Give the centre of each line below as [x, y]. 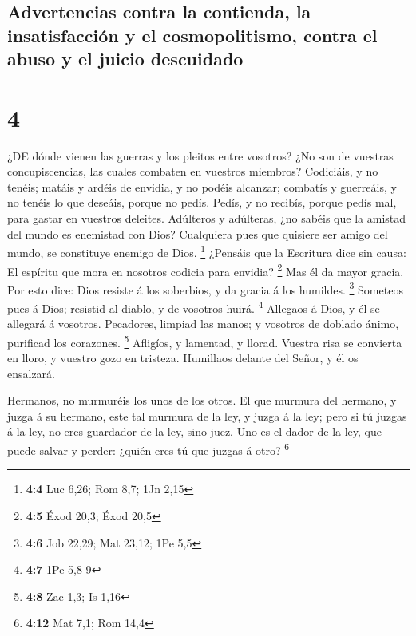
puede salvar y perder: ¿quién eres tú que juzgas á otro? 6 [149, 449]
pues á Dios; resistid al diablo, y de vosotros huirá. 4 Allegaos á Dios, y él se [194, 307]
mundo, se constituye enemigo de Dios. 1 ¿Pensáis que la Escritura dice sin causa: [207, 251]
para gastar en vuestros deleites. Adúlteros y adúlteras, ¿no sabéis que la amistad [207, 218]
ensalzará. [32, 373]
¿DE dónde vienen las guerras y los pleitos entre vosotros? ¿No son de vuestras [200, 155]
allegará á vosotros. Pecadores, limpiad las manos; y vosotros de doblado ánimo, [203, 324]
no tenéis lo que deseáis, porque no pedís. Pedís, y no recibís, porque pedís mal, [202, 202]
